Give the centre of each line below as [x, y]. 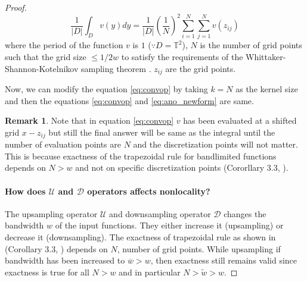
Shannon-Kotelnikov [42, 68]
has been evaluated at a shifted [240, 120]
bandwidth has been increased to [65, 260]
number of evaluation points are [63, 144]
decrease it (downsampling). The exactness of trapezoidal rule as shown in [140, 237]
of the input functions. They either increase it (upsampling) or [169, 225]
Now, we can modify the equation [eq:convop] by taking [106, 89]
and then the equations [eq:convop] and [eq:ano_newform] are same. [129, 100]
